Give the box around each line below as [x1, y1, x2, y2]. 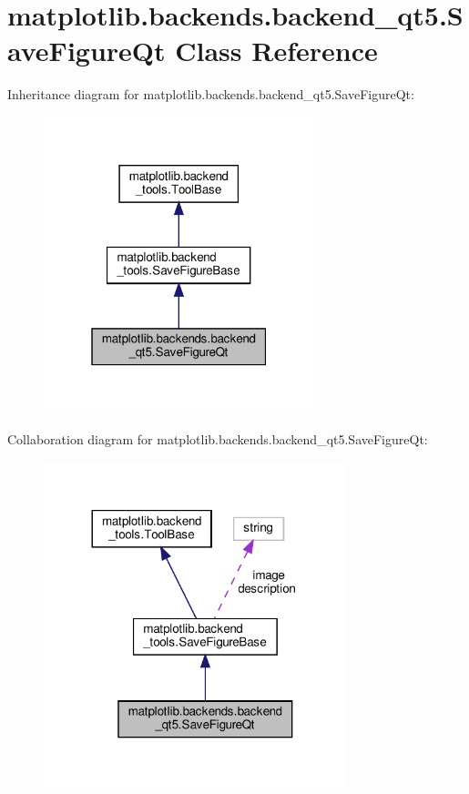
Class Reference [175, 32, 378, 69]
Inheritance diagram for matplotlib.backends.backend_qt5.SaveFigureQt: [7, 85, 414, 104]
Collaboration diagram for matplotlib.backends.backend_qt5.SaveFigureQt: [7, 430, 428, 449]
